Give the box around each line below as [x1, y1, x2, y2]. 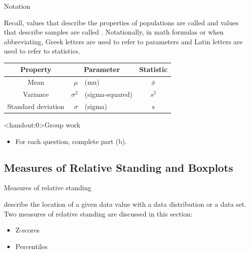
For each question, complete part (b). [15, 136, 127, 146]
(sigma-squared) [84, 89, 133, 99]
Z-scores [15, 225, 39, 235]
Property [20, 64, 52, 74]
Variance [23, 89, 49, 99]
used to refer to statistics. [4, 46, 80, 56]
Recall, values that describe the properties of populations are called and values [4, 17, 239, 27]
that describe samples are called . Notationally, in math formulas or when [4, 27, 224, 37]
